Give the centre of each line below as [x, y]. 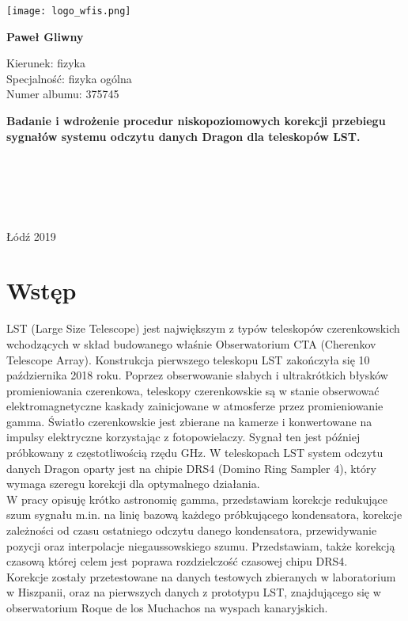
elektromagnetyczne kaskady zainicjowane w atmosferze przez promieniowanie [195, 406]
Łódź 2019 [31, 236]
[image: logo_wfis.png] [69, 11]
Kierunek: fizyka [46, 63]
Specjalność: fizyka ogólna [69, 78]
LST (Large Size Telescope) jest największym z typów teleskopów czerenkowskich [203, 328]
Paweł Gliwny [45, 36]
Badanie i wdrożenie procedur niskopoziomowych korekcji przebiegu [196, 121]
